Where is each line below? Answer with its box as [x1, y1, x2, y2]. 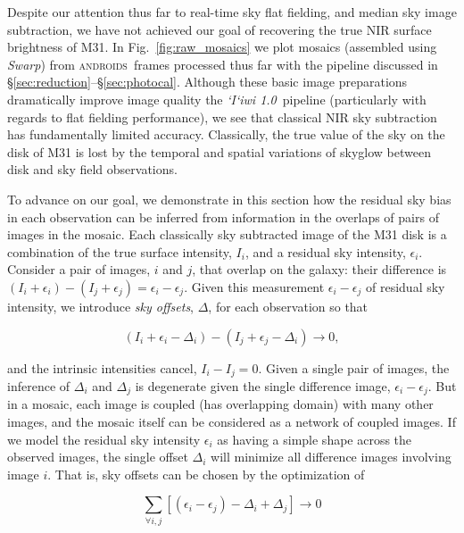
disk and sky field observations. [7, 160, 178, 179]
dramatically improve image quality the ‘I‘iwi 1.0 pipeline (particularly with [7, 89, 427, 108]
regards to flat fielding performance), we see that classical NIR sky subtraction [7, 107, 437, 126]
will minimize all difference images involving [211, 447, 452, 466]
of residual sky [366, 277, 445, 296]
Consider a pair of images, [7, 260, 151, 279]
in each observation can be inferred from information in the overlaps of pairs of [7, 207, 439, 226]
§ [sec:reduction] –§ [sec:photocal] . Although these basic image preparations [7, 72, 408, 91]
